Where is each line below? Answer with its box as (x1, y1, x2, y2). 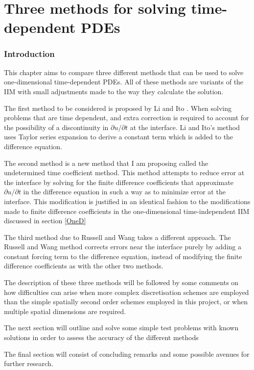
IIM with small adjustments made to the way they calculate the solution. (4, 86, 224, 96)
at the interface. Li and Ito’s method (130, 122, 240, 132)
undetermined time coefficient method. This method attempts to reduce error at (4, 167, 245, 178)
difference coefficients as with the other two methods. (4, 261, 163, 271)
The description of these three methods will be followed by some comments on (4, 277, 239, 288)
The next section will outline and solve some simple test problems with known (4, 322, 239, 333)
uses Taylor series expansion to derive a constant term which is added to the (4, 132, 233, 142)
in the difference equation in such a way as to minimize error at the (23, 186, 226, 197)
